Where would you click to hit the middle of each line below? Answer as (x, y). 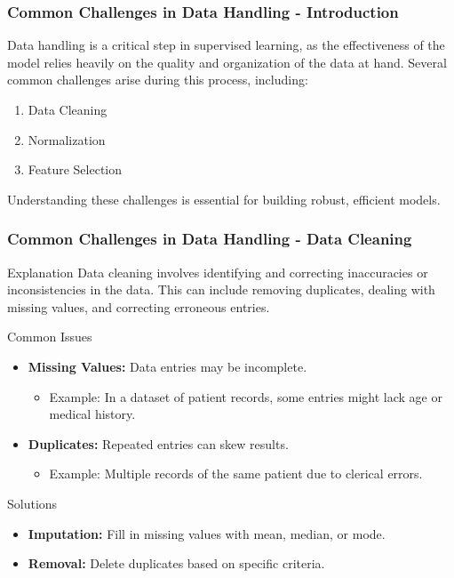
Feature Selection (75, 169)
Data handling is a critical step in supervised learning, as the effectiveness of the (226, 45)
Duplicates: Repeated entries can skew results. (158, 443)
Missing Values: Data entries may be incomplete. (167, 366)
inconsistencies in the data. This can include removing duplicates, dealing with (221, 289)
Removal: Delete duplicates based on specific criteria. (176, 563)
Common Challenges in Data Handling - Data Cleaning (210, 239)
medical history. (92, 414)
